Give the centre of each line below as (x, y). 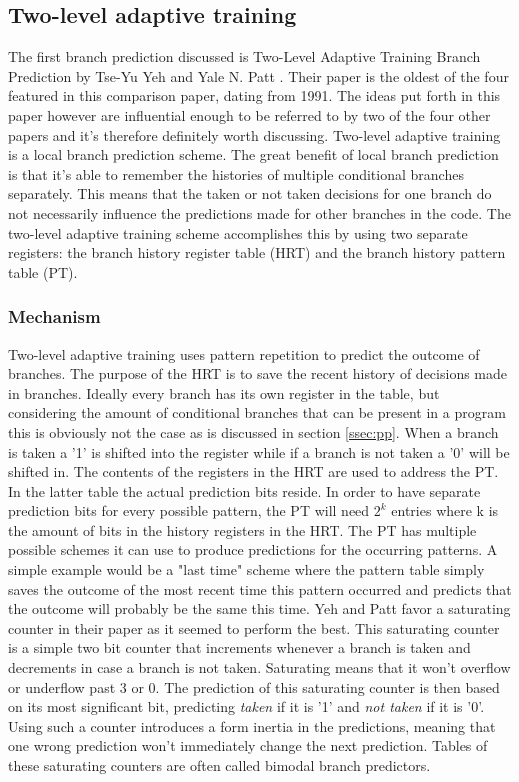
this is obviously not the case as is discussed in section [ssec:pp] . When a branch (253, 431)
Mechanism (54, 316)
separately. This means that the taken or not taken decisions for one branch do (250, 193)
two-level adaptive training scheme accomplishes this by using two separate (238, 232)
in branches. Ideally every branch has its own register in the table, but (224, 392)
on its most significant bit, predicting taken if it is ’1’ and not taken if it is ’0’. (246, 706)
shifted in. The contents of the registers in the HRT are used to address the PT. (253, 471)
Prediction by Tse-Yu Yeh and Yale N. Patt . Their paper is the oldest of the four (258, 75)
